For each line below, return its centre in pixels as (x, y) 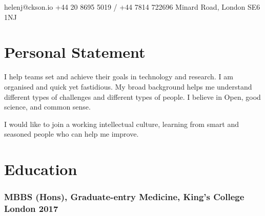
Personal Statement (75, 52)
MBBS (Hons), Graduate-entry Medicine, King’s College (124, 197)
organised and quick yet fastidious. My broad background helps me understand (128, 86)
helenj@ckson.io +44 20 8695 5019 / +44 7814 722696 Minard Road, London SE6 (132, 7)
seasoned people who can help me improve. (72, 134)
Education (41, 169)
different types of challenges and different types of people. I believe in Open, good (132, 96)
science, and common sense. (47, 107)
